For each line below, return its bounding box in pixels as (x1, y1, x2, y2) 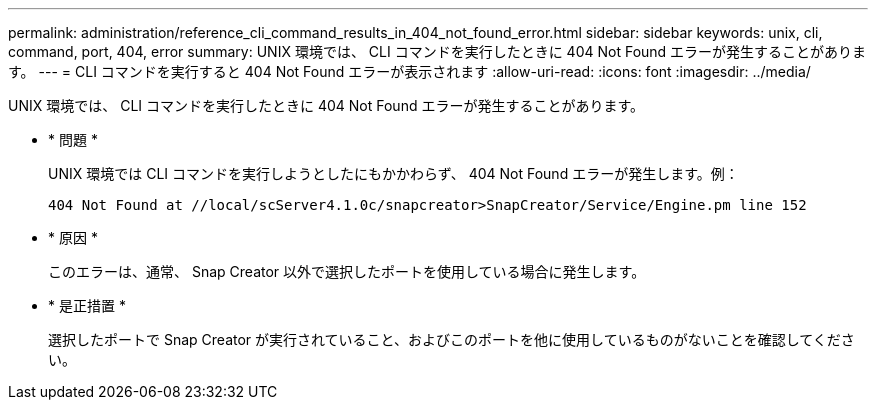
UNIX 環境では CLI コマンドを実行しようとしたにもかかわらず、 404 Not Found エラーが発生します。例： (48, 165, 739, 182)
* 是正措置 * (48, 297, 126, 314)
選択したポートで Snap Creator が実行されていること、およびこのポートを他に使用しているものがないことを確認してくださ (48, 331, 855, 348)
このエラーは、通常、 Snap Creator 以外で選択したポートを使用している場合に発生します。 (48, 263, 646, 280)
